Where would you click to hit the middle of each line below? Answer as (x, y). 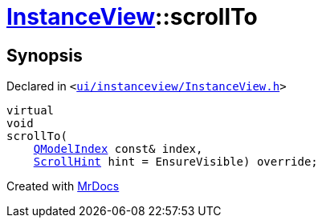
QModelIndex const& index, (118, 149)
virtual (31, 111)
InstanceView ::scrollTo (132, 17)
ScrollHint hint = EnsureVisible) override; (175, 162)
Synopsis (45, 55)
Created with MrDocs (63, 186)
